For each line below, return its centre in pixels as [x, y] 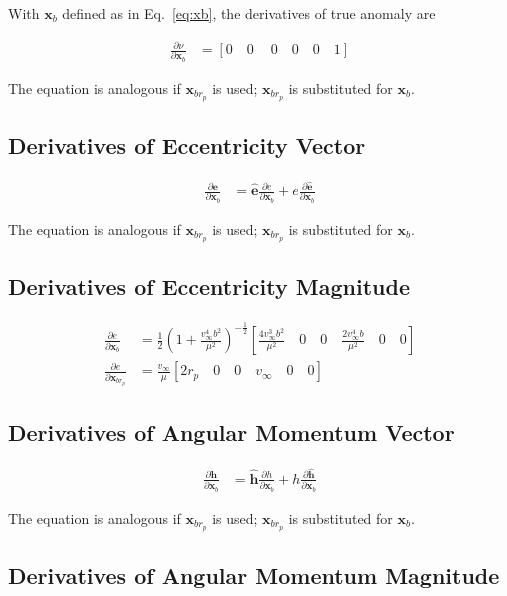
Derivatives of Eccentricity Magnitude [209, 286]
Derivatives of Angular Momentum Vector [231, 432]
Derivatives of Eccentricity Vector [187, 145]
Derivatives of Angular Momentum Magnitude [254, 574]
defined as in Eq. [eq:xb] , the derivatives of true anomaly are [249, 13]
